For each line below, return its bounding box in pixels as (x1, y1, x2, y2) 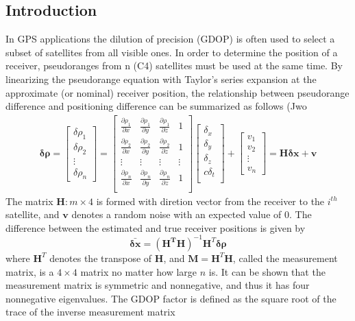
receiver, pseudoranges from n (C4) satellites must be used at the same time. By (5, 58, 343, 73)
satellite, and (5, 207, 60, 222)
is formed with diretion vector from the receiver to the (96, 193, 325, 208)
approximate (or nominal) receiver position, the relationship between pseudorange (5, 85, 350, 99)
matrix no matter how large (80, 264, 197, 278)
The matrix (5, 193, 53, 208)
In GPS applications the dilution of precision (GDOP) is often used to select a (5, 32, 335, 46)
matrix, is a (5, 264, 54, 278)
